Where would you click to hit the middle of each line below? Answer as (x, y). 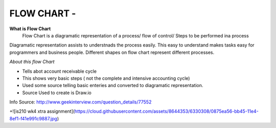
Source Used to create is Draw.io (57, 93)
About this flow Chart (32, 62)
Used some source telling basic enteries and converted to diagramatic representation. (113, 86)
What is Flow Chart (30, 29)
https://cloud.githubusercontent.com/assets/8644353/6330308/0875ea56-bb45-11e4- (167, 111)
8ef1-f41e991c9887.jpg (33, 118)
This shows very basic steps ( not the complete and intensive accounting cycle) (106, 78)
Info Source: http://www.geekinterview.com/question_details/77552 (80, 102)
